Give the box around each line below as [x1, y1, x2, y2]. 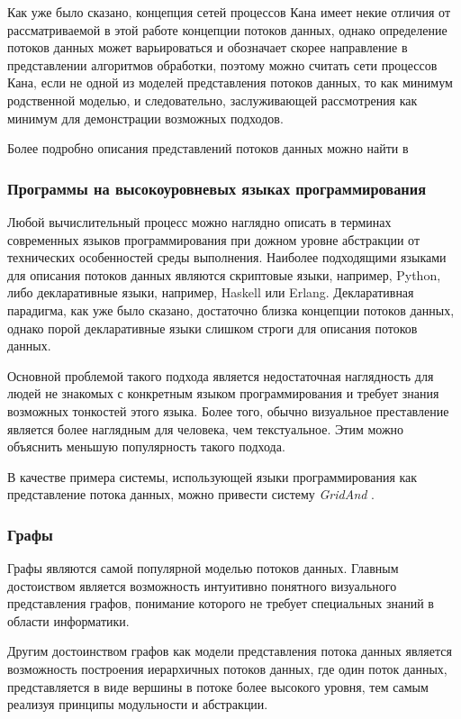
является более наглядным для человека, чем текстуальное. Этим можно [7, 419, 404, 438]
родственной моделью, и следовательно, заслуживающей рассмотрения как [7, 90, 418, 109]
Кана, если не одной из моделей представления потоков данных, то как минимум [7, 73, 453, 92]
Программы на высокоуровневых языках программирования [7, 177, 427, 199]
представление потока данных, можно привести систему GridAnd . [7, 485, 375, 504]
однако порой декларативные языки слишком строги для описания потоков [7, 318, 418, 337]
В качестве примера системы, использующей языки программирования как [7, 467, 418, 486]
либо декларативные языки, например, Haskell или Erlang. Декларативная [7, 283, 414, 302]
